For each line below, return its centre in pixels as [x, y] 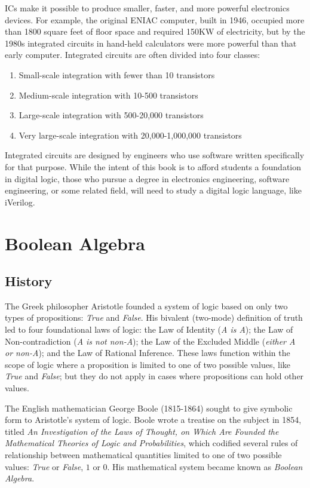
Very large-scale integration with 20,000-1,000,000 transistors [130, 135]
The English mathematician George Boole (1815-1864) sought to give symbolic [149, 408]
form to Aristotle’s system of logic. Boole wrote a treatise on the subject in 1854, [153, 420]
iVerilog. [20, 202]
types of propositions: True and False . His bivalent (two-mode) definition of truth [154, 317]
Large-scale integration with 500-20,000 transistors [111, 115]
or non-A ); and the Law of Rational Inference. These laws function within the [148, 353]
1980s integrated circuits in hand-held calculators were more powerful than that [151, 43]
